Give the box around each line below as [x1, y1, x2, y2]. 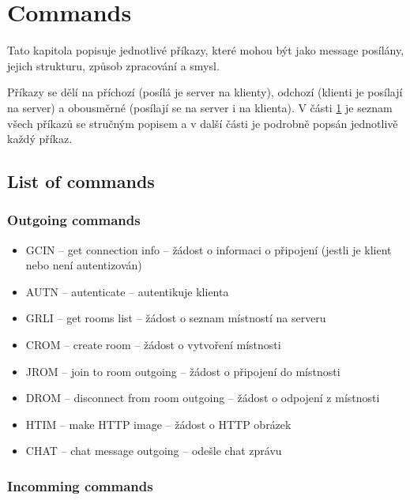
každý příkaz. [7, 130, 73, 147]
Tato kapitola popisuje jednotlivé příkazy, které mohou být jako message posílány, [7, 42, 404, 58]
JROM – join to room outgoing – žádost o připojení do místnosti [25, 363, 340, 379]
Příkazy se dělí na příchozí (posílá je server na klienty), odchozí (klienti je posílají [7, 84, 403, 100]
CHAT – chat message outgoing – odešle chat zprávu [25, 442, 282, 459]
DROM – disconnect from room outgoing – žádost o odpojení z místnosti [25, 389, 380, 406]
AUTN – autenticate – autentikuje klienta [25, 283, 229, 299]
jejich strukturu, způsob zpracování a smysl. [7, 57, 220, 73]
